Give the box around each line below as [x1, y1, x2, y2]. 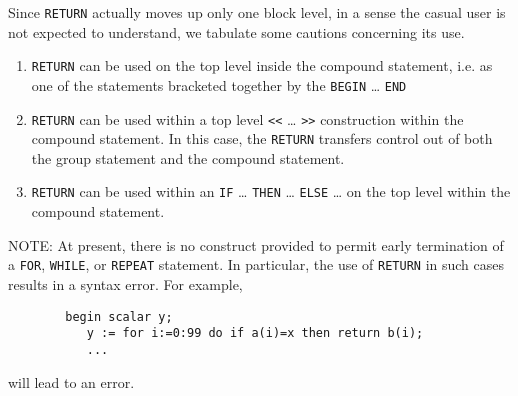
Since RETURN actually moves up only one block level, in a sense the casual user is [8, 2, 506, 22]
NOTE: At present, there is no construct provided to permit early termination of [8, 234, 504, 255]
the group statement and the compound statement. [31, 147, 345, 168]
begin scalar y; [65, 309, 173, 324]
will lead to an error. [8, 371, 135, 392]
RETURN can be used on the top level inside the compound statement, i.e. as [31, 55, 493, 76]
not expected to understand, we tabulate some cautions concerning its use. [8, 21, 465, 42]
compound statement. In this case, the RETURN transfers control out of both [31, 128, 493, 149]
